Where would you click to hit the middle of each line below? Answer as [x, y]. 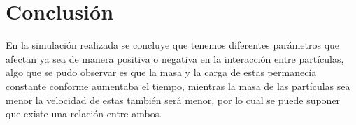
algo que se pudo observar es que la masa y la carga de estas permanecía [161, 72]
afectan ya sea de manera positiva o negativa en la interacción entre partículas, [175, 58]
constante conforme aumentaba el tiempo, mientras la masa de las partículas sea [178, 86]
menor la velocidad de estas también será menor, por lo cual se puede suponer [173, 100]
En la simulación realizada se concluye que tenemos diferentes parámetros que [173, 45]
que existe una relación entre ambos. [84, 113]
